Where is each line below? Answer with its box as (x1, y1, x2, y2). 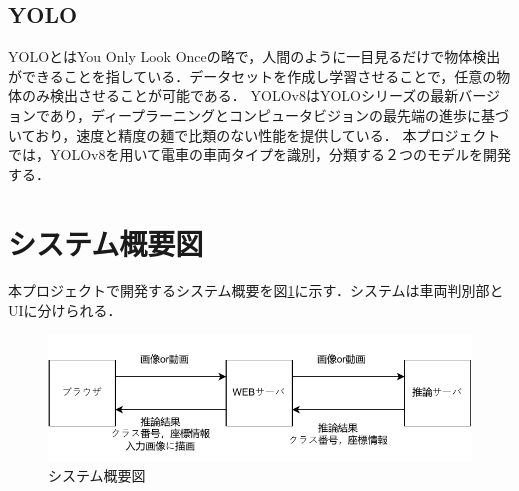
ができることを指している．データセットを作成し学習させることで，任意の (8, 65, 497, 86)
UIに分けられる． (8, 300, 122, 321)
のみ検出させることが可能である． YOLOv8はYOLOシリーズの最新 (21, 85, 459, 106)
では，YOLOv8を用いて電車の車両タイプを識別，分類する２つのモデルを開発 (8, 144, 512, 165)
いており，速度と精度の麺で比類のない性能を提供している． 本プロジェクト (8, 124, 501, 145)
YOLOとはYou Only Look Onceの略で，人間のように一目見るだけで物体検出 (8, 46, 501, 67)
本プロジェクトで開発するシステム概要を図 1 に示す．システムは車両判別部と (8, 280, 504, 301)
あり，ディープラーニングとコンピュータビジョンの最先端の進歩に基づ (49, 104, 510, 125)
